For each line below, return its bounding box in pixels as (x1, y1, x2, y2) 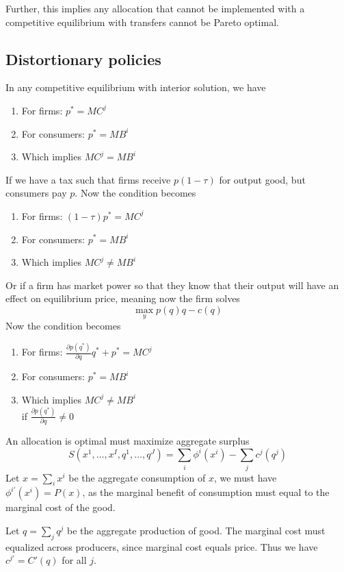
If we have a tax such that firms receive (5, 172, 171, 186)
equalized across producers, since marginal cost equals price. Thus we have (5, 539, 318, 554)
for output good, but (219, 172, 306, 186)
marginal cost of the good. (5, 500, 116, 514)
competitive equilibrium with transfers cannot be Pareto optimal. (5, 14, 279, 29)
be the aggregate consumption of (68, 470, 206, 484)
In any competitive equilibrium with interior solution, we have (5, 80, 266, 95)
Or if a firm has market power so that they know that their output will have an (5, 277, 339, 292)
